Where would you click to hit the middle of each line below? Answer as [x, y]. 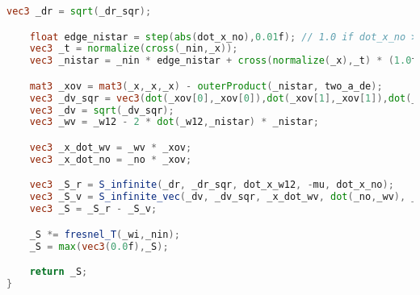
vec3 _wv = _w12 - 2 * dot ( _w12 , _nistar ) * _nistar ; [174, 122]
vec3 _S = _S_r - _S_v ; [93, 209]
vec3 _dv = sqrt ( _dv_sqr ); [102, 110]
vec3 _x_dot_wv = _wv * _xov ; [111, 147]
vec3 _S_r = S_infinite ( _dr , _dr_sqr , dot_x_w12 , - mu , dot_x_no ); [212, 185]
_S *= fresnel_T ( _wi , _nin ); [105, 234]
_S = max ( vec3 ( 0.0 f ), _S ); [99, 246]
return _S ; [59, 272]
